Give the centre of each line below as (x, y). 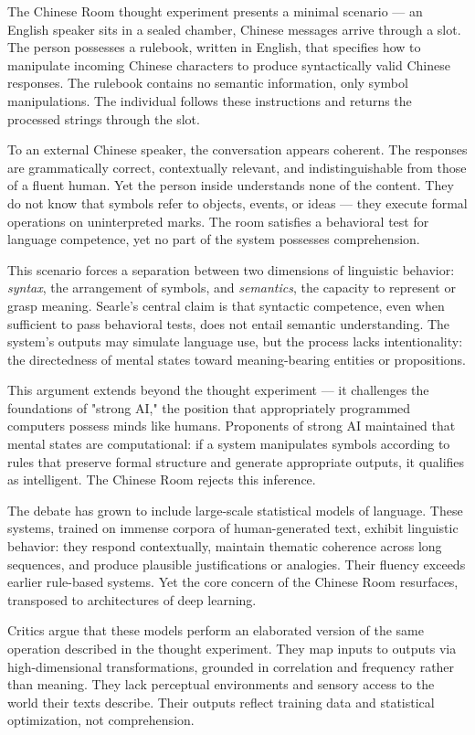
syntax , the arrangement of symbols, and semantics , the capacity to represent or (232, 288)
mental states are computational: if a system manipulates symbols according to (229, 444)
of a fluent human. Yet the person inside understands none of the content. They (231, 185)
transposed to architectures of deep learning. (132, 599)
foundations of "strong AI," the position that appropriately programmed (209, 407)
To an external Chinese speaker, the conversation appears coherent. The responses (237, 149)
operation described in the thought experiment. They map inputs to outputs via (232, 648)
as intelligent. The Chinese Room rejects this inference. (162, 479)
